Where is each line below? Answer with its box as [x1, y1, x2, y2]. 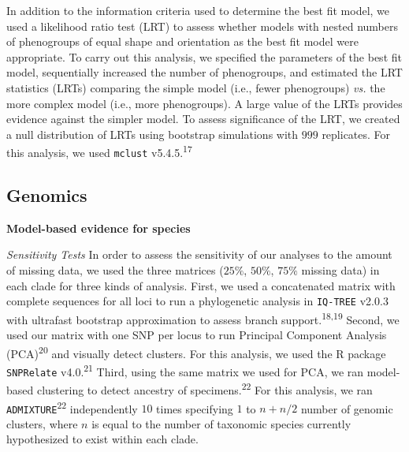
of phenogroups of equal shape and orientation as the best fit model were [6, 33, 359, 50]
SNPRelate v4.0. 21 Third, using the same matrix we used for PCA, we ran [6, 360, 364, 379]
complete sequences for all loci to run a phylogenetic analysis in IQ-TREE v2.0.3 [6, 293, 389, 309]
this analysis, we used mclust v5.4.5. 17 [6, 142, 192, 160]
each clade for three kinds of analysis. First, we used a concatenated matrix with [6, 277, 396, 293]
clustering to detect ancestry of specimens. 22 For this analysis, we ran [36, 379, 373, 398]
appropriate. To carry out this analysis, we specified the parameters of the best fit [6, 48, 402, 65]
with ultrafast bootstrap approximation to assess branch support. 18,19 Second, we [6, 308, 400, 327]
